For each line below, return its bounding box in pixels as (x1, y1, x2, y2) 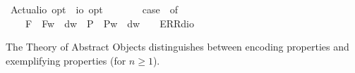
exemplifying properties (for (6, 53, 126, 67)
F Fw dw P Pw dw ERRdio (25, 15, 195, 30)
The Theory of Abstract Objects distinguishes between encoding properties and (6, 39, 349, 54)
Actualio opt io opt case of (10, 2, 178, 16)
